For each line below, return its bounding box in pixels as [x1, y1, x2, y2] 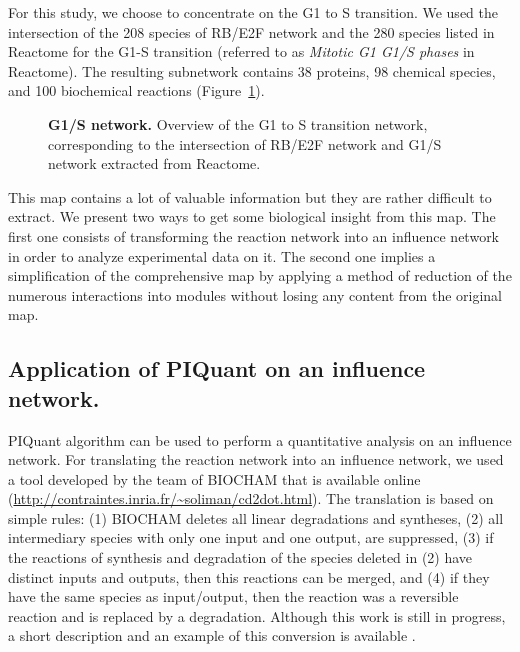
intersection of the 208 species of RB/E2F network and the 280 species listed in [8, 21, 495, 42]
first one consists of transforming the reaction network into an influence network [8, 225, 500, 246]
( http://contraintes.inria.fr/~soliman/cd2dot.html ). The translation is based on [8, 488, 494, 509]
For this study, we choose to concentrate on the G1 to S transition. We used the [8, 2, 498, 22]
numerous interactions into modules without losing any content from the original [8, 284, 502, 305]
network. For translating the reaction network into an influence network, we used [8, 449, 504, 470]
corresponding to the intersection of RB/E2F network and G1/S [48, 133, 442, 154]
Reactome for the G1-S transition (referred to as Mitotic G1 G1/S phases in [8, 41, 475, 62]
